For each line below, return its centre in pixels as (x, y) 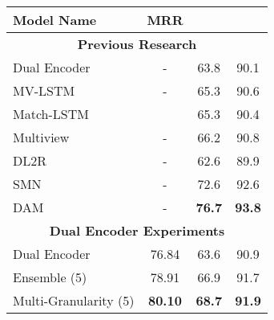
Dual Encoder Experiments (137, 230)
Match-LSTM (51, 114)
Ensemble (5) (50, 277)
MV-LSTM (44, 90)
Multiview (41, 137)
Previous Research (137, 44)
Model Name (55, 20)
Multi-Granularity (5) (74, 300)
